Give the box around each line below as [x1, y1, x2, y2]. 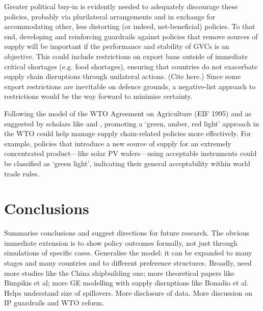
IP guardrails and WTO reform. [4, 297, 104, 308]
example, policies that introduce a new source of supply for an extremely [4, 138, 231, 148]
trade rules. [4, 168, 40, 178]
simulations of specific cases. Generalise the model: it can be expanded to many [4, 247, 252, 258]
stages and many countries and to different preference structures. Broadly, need [4, 257, 252, 268]
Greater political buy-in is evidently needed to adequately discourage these [4, 1, 238, 11]
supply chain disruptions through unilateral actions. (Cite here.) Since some [4, 71, 241, 82]
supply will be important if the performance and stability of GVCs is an [4, 41, 229, 51]
